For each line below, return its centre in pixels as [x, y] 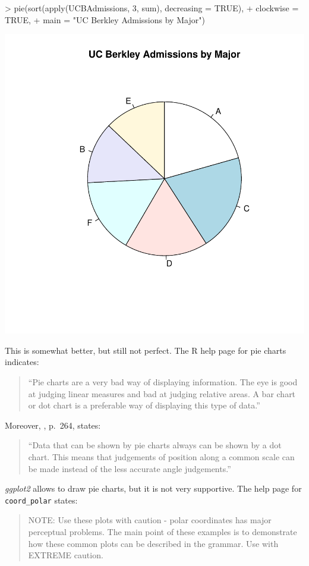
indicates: [22, 362]
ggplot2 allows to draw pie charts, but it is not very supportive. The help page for [153, 488]
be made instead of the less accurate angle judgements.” [130, 468]
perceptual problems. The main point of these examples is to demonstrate [163, 531]
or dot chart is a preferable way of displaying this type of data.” [144, 405]
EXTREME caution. [66, 555]
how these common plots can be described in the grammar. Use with [153, 543]
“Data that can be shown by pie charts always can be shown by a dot [155, 445]
